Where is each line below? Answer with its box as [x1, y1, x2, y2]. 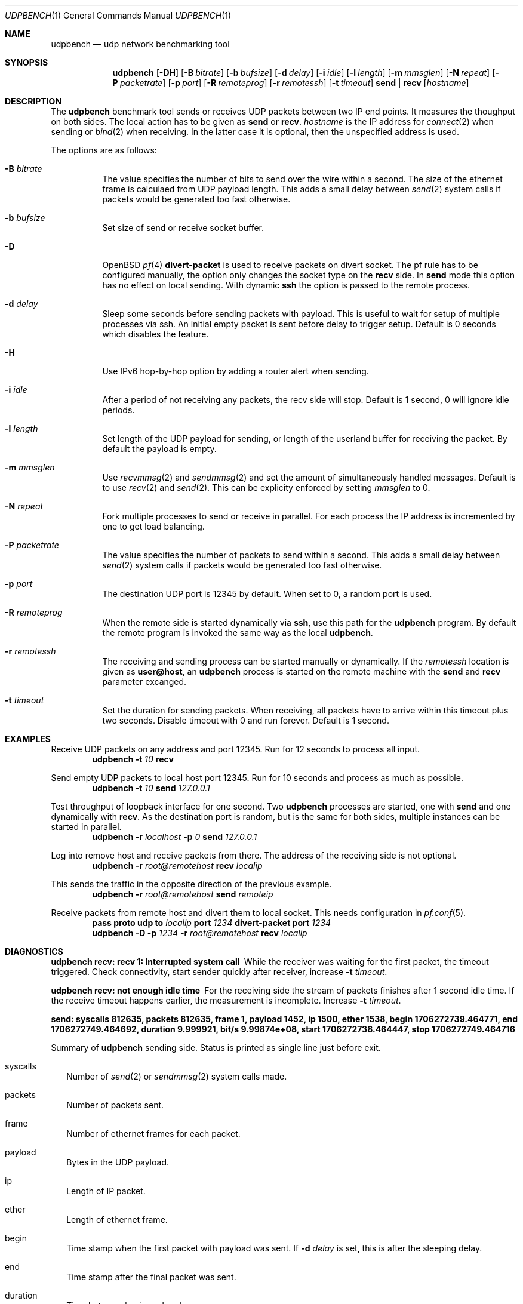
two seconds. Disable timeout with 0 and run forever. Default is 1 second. [102, 715, 389, 725]
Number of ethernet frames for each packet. [66, 1128, 241, 1139]
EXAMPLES [5, 734, 51, 744]
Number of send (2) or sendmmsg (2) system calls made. [66, 1071, 287, 1081]
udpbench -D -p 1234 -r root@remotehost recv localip [92, 928, 307, 938]
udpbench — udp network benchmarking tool [51, 39, 230, 49]
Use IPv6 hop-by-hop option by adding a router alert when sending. [102, 366, 369, 376]
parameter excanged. [102, 676, 187, 687]
